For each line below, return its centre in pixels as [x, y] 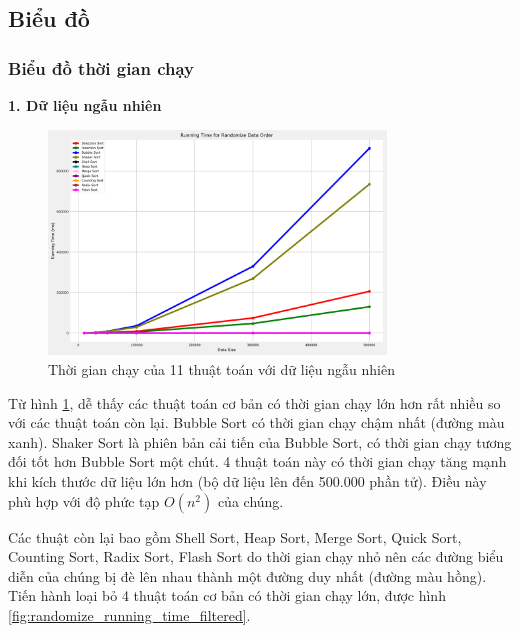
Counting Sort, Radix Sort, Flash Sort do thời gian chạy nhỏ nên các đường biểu [256, 556]
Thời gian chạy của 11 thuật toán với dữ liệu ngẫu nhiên [221, 369]
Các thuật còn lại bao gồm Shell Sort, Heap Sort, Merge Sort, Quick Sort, [235, 536]
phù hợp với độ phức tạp [84, 500]
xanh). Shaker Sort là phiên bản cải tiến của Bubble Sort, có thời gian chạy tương [260, 441]
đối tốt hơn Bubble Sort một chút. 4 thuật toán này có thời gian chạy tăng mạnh [257, 461]
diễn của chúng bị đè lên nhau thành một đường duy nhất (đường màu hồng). [247, 575]
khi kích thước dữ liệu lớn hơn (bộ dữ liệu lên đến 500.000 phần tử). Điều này [247, 481]
